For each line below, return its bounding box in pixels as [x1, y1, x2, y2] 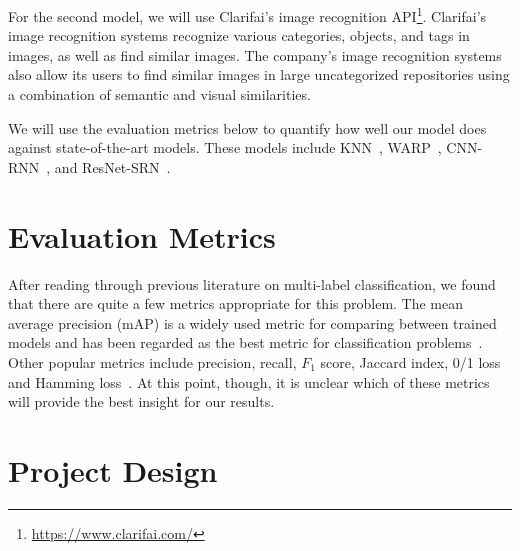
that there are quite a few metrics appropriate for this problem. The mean [8, 293, 464, 314]
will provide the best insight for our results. [8, 391, 275, 412]
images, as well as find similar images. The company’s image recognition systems [8, 44, 502, 65]
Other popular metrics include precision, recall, [8, 351, 297, 372]
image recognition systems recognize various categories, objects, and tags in [8, 25, 470, 46]
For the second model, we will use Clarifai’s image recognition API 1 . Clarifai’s [8, 3, 487, 26]
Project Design [8, 449, 218, 490]
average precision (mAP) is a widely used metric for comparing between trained [8, 312, 497, 333]
